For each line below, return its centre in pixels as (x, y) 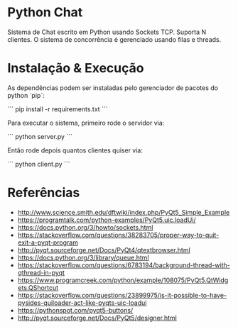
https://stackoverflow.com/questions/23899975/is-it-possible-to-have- (122, 295)
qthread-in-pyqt (41, 272)
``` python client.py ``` (39, 164)
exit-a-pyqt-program (48, 242)
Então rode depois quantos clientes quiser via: (75, 150)
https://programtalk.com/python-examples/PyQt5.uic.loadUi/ (107, 220)
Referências (44, 193)
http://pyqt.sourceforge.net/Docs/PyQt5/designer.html (97, 318)
